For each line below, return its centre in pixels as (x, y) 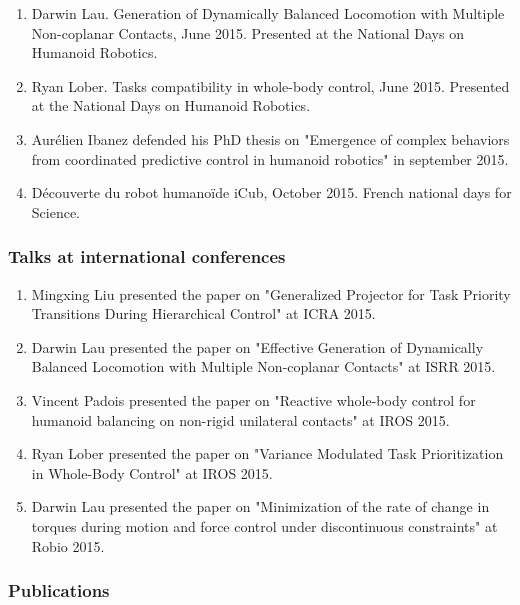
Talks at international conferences (147, 256)
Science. (56, 211)
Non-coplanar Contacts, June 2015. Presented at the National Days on (247, 32)
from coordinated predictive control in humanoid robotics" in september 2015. (270, 158)
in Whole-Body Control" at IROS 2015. (152, 472)
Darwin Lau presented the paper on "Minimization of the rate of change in (260, 506)
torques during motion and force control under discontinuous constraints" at (264, 525)
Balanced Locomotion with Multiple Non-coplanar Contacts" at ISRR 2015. (263, 366)
